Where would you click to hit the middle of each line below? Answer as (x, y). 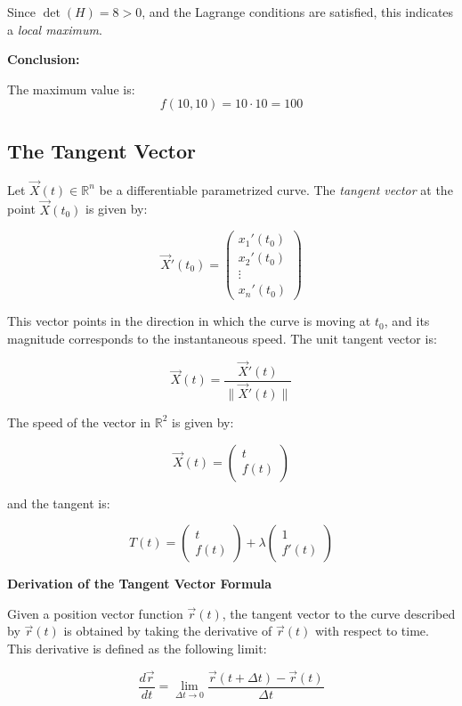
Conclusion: (44, 59)
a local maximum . (55, 29)
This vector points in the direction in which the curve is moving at (189, 321)
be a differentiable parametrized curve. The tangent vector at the (276, 189)
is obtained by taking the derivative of (168, 631)
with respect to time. (372, 631)
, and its (407, 321)
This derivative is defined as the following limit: (137, 648)
